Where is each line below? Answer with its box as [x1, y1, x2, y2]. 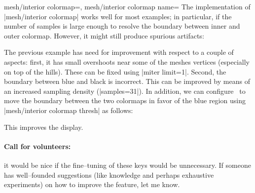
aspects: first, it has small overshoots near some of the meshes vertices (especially [4, 56, 250, 67]
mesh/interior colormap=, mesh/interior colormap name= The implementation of [4, 1, 251, 11]
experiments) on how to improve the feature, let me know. [4, 179, 180, 190]
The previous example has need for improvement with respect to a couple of [4, 47, 234, 57]
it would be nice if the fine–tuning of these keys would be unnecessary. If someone [4, 159, 251, 170]
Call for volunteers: [4, 141, 71, 151]
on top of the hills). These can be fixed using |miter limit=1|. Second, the [4, 66, 226, 77]
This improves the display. [4, 121, 83, 132]
